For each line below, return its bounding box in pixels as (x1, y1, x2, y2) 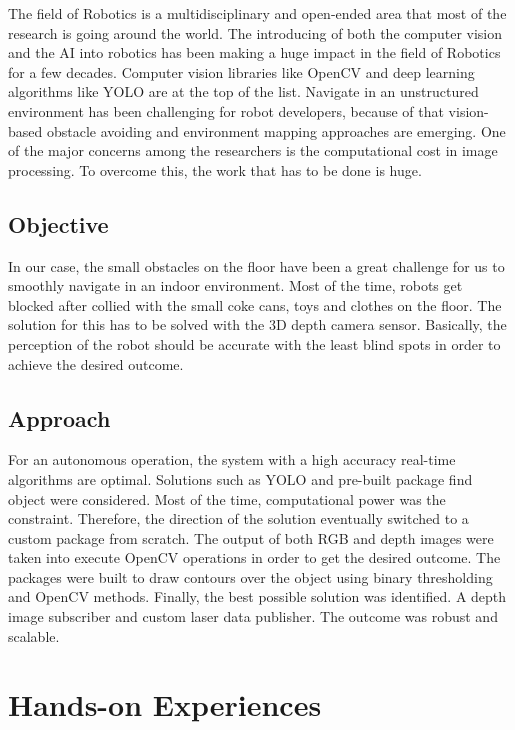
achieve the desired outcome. (8, 353, 184, 374)
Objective (8, 208, 109, 239)
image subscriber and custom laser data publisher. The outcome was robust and (8, 606, 498, 627)
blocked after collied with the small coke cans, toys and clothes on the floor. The (8, 294, 502, 315)
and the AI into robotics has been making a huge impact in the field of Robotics (8, 42, 501, 63)
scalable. (8, 625, 60, 646)
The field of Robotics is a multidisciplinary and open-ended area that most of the (8, 3, 507, 23)
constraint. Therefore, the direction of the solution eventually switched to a (8, 508, 469, 529)
